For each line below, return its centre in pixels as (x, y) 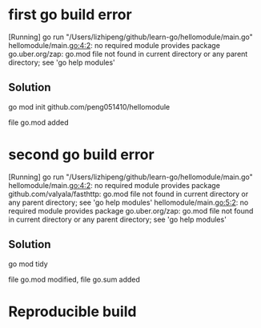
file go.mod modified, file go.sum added (74, 279)
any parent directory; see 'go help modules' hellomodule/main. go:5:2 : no (128, 202)
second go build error (81, 154)
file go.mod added (38, 122)
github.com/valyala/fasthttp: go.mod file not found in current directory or (128, 194)
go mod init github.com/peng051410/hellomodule (89, 106)
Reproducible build (72, 312)
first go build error (70, 15)
